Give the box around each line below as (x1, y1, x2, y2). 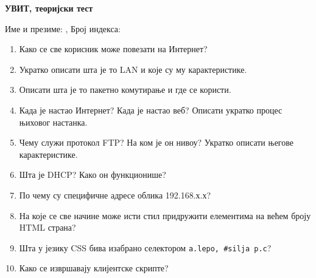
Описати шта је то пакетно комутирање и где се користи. (19, 83, 231, 96)
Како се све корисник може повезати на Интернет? (19, 42, 208, 55)
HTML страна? (19, 221, 76, 234)
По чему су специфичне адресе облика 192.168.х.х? (19, 188, 211, 201)
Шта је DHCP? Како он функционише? (19, 168, 166, 181)
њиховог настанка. (19, 115, 88, 128)
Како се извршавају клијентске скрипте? (19, 262, 169, 274)
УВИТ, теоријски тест (5, 2, 93, 14)
